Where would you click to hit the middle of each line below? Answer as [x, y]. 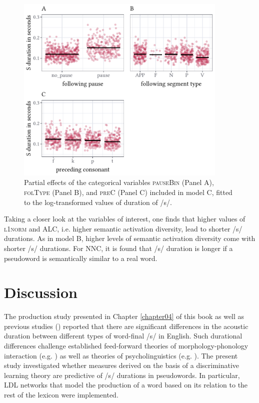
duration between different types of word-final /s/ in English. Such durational [123, 336]
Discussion [41, 292]
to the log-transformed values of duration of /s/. [98, 202]
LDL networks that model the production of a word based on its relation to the [126, 385]
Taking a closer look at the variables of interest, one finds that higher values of [125, 219]
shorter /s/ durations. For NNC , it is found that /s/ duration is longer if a [118, 248]
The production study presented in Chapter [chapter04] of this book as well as [124, 316]
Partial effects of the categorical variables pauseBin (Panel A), [119, 182]
